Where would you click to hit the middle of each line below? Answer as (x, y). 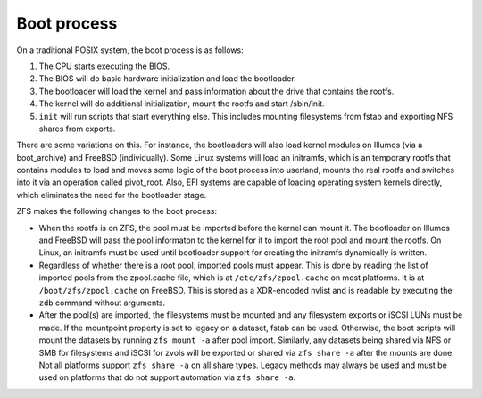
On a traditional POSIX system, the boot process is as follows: (130, 50)
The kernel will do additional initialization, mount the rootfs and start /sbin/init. (182, 104)
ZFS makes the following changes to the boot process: (117, 211)
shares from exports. (77, 129)
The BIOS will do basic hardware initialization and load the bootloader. (167, 79)
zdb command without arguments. (102, 303)
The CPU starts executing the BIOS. (104, 66)
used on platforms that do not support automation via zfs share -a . (167, 377)
